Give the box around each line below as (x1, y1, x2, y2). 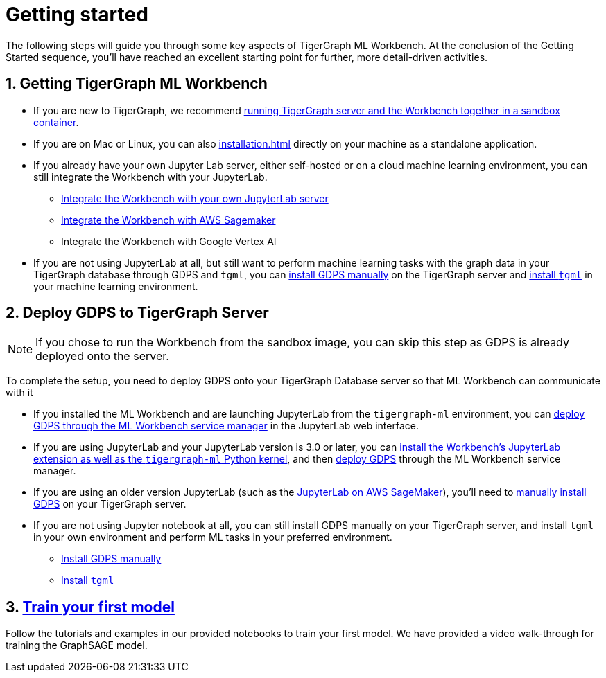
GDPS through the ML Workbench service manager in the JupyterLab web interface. (33, 420, 419, 432)
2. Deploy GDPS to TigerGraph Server (6, 304, 269, 322)
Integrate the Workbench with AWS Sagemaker (61, 213, 276, 226)
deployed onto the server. (35, 349, 169, 364)
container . (33, 116, 79, 128)
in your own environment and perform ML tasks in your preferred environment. (33, 531, 392, 544)
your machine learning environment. (33, 280, 198, 292)
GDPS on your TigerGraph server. (33, 498, 187, 510)
